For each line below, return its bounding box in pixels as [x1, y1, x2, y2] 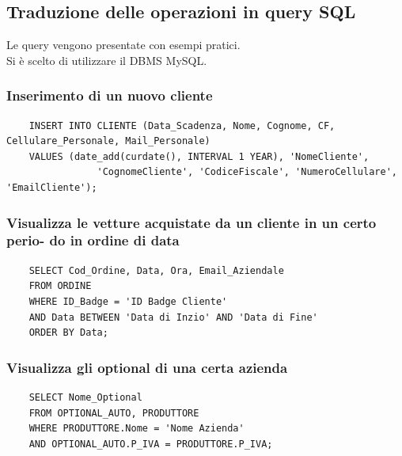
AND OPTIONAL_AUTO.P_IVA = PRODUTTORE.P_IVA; [28, 438, 273, 450]
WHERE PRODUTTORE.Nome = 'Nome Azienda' [28, 423, 245, 435]
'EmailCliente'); [6, 181, 97, 193]
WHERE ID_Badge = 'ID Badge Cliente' [28, 295, 228, 307]
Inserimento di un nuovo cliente [6, 85, 213, 105]
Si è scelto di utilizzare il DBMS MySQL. [6, 51, 207, 68]
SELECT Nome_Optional [28, 391, 142, 403]
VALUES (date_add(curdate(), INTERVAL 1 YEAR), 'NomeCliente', [28, 150, 370, 162]
